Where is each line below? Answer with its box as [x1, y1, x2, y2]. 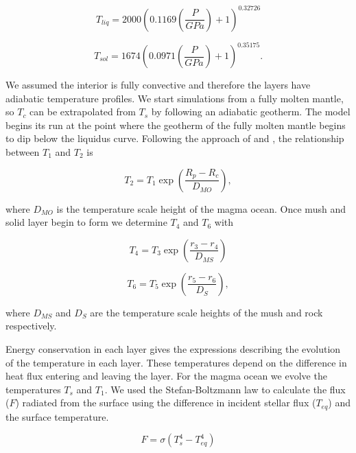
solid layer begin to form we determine [5, 215, 167, 229]
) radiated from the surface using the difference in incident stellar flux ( [15, 395, 316, 410]
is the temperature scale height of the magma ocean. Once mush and [56, 201, 346, 216]
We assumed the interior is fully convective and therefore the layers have [5, 78, 311, 91]
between [5, 144, 40, 159]
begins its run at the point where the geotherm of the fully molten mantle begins [5, 117, 346, 132]
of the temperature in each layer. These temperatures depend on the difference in [5, 355, 347, 369]
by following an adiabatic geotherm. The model [151, 104, 351, 119]
